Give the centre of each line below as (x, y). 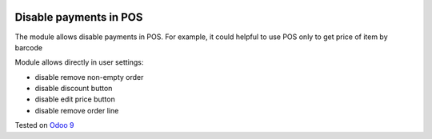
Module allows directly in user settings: (79, 62)
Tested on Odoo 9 (44, 125)
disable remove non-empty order (89, 77)
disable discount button (74, 89)
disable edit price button (75, 99)
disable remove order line (77, 110)
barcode (29, 47)
